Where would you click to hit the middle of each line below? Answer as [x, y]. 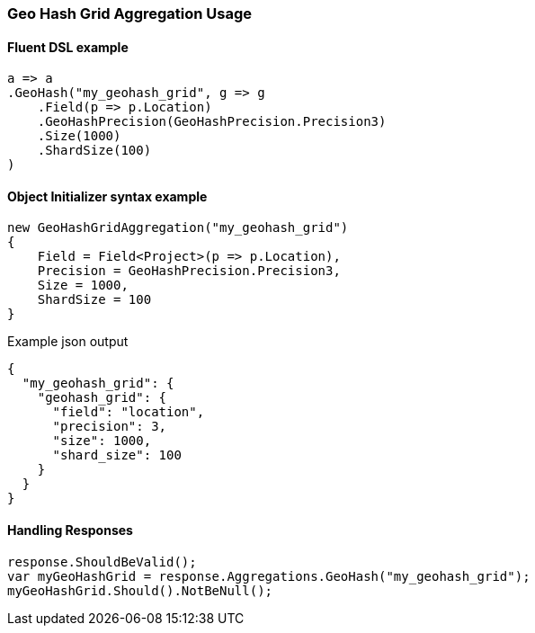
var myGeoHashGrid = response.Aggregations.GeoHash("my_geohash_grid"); [269, 576]
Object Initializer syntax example [107, 196]
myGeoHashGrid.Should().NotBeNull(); [140, 590]
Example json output [68, 342]
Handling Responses [70, 530]
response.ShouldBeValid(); [102, 562]
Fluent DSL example [68, 47]
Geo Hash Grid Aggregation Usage [130, 13]
